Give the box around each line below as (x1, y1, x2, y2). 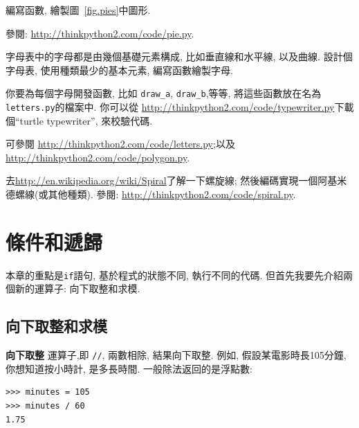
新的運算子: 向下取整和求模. (15, 281, 140, 296)
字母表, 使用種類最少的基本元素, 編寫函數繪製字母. (6, 62, 233, 77)
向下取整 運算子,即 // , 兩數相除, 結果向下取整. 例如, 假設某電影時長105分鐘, (6, 348, 347, 362)
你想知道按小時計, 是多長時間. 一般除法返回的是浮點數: (6, 361, 252, 375)
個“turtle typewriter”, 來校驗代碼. (6, 113, 153, 127)
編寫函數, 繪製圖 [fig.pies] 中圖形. (6, 3, 151, 17)
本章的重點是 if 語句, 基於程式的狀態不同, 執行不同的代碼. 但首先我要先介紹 (6, 267, 343, 282)
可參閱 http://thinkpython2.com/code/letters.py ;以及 (6, 136, 235, 151)
